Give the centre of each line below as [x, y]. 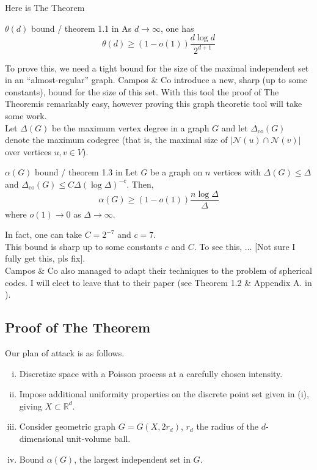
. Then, [140, 184]
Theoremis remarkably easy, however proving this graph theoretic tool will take [154, 104]
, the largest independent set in [132, 459]
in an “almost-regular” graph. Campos [77, 80]
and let [235, 127]
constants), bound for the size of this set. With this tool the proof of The [142, 91]
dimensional [42, 438]
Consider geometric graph [67, 426]
